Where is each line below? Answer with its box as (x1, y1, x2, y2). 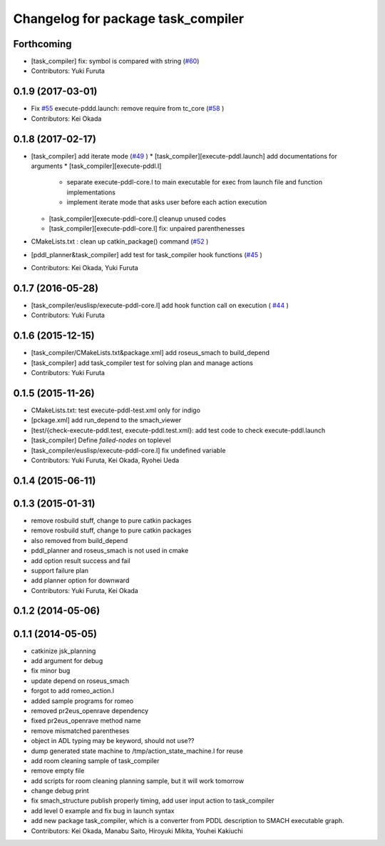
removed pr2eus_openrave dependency (31, 706, 149, 715)
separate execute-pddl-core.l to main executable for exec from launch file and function (66, 178, 323, 186)
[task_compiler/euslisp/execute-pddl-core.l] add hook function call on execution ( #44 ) (31, 301, 289, 310)
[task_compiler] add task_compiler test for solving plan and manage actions (31, 358, 253, 367)
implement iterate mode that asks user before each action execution (66, 198, 267, 206)
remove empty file (31, 767, 85, 775)
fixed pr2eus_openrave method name (31, 717, 141, 725)
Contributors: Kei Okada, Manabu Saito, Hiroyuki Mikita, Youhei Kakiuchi (31, 826, 243, 835)
